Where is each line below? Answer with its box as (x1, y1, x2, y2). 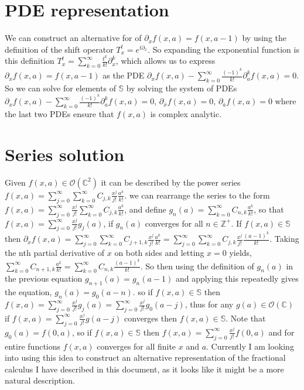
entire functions (5, 340, 61, 352)
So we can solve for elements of (5, 81, 116, 94)
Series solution (5, 142, 125, 166)
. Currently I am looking (206, 340, 294, 352)
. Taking (269, 232, 299, 245)
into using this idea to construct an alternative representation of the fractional (5, 351, 286, 364)
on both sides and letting (114, 247, 204, 259)
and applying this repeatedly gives (175, 272, 299, 285)
